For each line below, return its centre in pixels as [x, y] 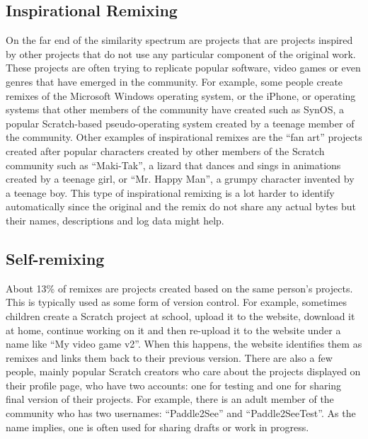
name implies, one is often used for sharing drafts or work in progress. [157, 427]
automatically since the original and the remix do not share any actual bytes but [181, 206]
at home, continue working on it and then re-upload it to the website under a [173, 330]
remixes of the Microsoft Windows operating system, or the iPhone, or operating [181, 95]
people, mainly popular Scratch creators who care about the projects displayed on [183, 371]
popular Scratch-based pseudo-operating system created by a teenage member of [180, 123]
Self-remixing [55, 258]
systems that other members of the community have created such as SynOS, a [175, 109]
